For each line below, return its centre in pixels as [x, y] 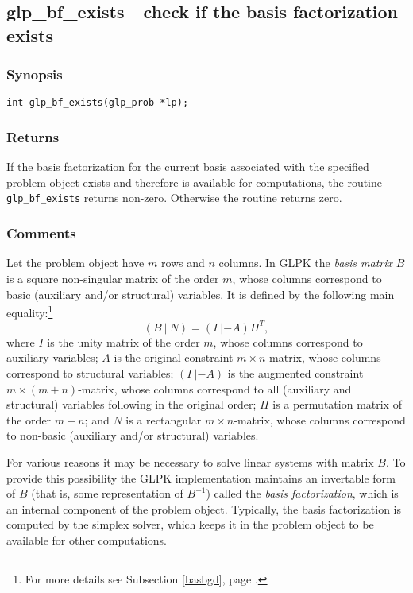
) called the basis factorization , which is [302, 493]
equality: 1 [30, 311]
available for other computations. [87, 539]
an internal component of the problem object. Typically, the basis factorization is [204, 508]
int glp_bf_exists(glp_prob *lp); [98, 103]
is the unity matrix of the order [124, 341]
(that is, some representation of [107, 493]
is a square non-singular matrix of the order [113, 278]
